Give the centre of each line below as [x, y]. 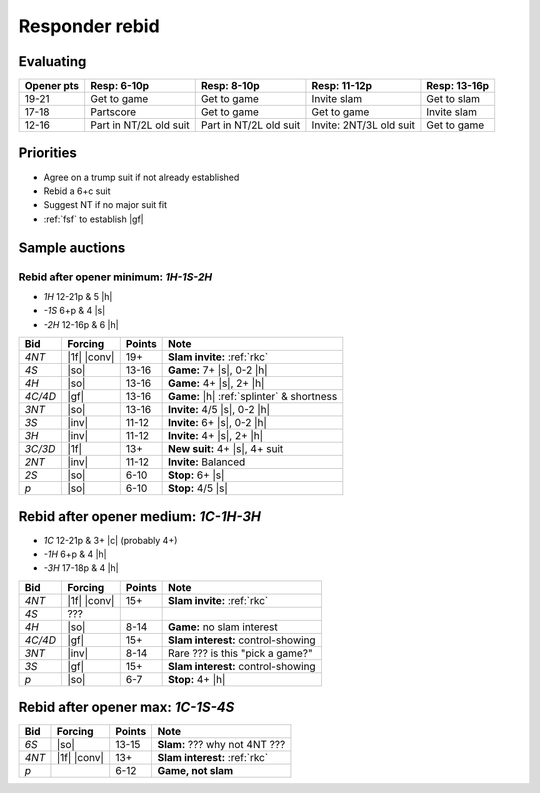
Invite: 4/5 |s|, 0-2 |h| [219, 410]
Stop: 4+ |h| [197, 679]
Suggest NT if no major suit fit [105, 205]
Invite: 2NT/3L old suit [363, 125]
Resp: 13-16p [458, 86]
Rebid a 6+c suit [77, 191]
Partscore [113, 112]
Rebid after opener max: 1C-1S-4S [126, 707]
